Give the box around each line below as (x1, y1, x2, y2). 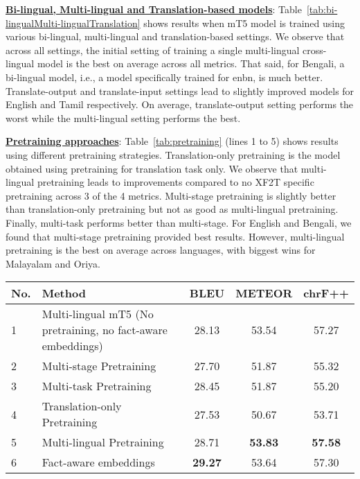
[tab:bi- (306, 2, 338, 16)
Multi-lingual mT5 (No (42, 306, 154, 322)
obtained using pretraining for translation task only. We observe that (6, 161, 298, 175)
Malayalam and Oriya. (6, 256, 100, 270)
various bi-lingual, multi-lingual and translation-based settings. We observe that (6, 29, 345, 44)
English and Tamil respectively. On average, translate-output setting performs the (6, 97, 354, 112)
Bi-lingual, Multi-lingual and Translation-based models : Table (6, 2, 302, 16)
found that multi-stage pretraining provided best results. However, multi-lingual (6, 229, 345, 243)
